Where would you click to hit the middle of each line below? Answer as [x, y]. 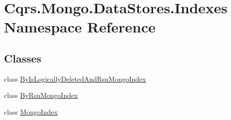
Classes [23, 58]
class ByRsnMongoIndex [41, 95]
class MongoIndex [31, 111]
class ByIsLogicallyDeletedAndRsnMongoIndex [75, 78]
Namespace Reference [80, 27]
